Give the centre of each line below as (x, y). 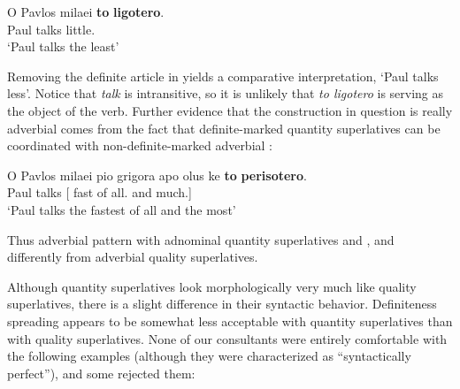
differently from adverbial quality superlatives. (133, 257)
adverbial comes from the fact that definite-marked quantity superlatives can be (224, 128)
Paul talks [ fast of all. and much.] (100, 192)
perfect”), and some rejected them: (101, 373)
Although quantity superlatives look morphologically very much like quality (212, 286)
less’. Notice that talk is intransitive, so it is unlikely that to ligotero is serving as (226, 93)
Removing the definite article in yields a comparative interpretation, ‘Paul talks (223, 76)
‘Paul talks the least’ (63, 46)
